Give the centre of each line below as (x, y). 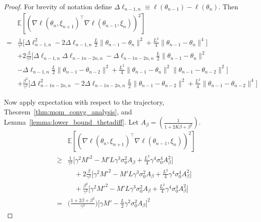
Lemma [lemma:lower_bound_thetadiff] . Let (71, 122)
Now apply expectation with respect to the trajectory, (84, 102)
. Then (228, 6)
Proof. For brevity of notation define (58, 6)
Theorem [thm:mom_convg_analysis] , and (68, 111)
